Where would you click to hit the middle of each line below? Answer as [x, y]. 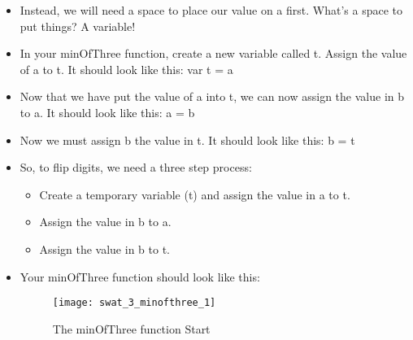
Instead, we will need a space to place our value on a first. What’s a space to [211, 10]
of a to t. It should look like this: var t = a [126, 69]
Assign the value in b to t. [104, 248]
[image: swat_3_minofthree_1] [134, 303]
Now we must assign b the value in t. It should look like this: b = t [187, 139]
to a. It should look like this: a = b [107, 112]
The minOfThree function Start [131, 328]
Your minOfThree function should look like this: [140, 276]
